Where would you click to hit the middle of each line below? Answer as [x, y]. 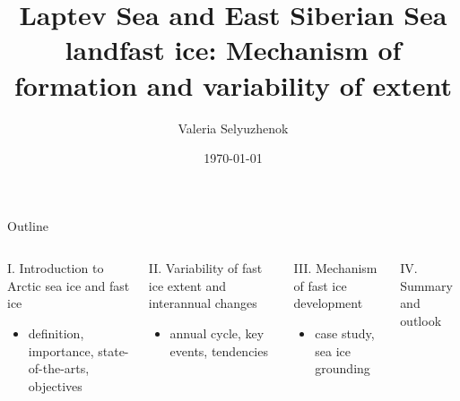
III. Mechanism [335, 268]
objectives [55, 385]
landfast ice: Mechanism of [233, 50]
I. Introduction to [56, 268]
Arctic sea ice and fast [69, 285]
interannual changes [203, 303]
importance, [61, 350]
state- [113, 350]
